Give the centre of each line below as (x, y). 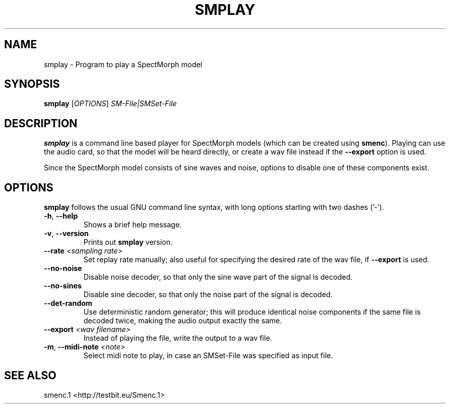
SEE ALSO (30, 375)
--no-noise (63, 268)
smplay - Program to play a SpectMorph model (123, 64)
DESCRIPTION (41, 123)
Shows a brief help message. (133, 225)
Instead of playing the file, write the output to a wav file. (178, 338)
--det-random (68, 303)
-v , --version (66, 234)
